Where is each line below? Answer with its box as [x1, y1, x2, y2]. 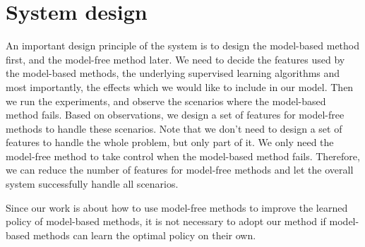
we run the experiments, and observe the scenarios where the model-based [6, 93, 326, 108]
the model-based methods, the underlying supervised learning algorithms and [6, 66, 340, 80]
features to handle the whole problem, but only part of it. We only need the [6, 135, 334, 150]
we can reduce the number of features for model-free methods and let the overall [6, 162, 354, 177]
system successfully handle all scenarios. [6, 176, 179, 191]
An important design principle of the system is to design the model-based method [6, 38, 360, 53]
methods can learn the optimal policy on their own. [32, 227, 256, 242]
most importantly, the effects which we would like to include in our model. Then [6, 79, 354, 94]
